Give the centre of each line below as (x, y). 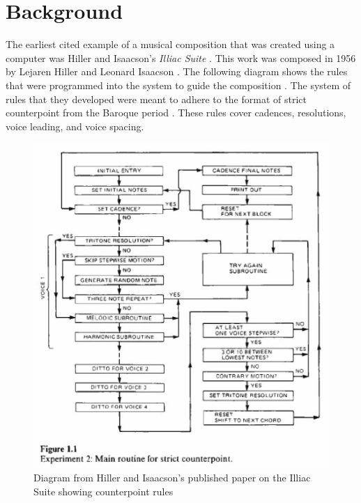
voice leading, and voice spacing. (75, 126)
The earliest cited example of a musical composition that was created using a (170, 44)
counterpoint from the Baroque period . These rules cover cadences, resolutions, (176, 113)
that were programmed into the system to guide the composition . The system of (178, 85)
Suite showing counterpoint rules (103, 491)
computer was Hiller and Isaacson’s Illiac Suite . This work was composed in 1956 (181, 57)
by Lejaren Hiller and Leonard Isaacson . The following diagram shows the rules (177, 71)
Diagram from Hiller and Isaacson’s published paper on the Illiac (172, 478)
